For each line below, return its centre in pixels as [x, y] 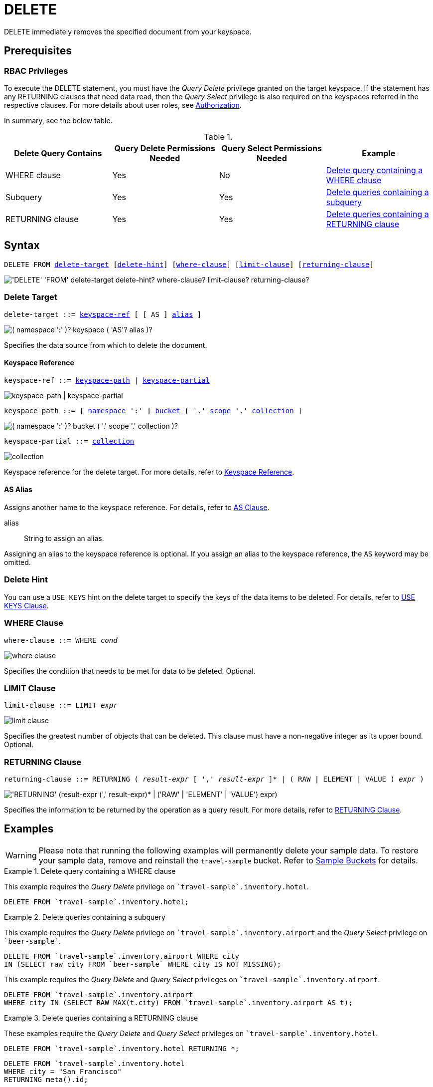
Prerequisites [38, 51]
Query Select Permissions [272, 148]
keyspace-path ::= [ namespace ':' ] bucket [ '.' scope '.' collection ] [153, 410]
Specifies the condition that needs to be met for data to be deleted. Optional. [130, 671]
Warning [21, 855]
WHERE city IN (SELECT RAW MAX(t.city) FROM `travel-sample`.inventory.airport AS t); [178, 1002]
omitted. [17, 562]
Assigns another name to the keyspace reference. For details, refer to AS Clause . [137, 507]
